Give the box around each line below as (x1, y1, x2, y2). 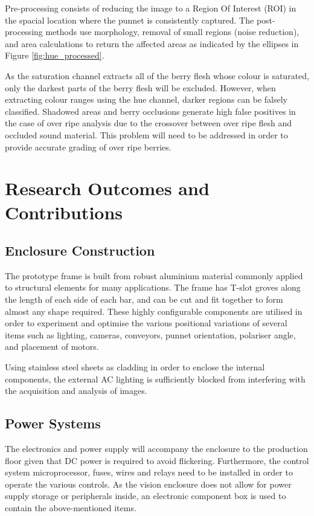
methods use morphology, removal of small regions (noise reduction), (45, 25, 300, 38)
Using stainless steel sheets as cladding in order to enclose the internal (5, 361, 265, 373)
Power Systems (5, 414, 101, 433)
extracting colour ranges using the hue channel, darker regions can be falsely (5, 93, 287, 106)
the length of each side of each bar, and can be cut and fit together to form (5, 293, 283, 306)
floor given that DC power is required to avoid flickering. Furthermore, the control (5, 454, 309, 466)
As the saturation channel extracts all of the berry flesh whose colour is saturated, (5, 69, 309, 82)
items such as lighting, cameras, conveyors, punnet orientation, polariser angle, (5, 328, 296, 341)
